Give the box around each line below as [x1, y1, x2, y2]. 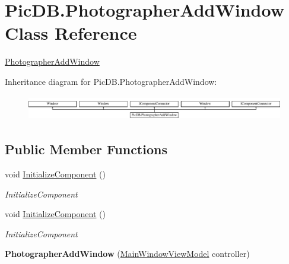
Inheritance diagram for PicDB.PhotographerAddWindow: [5, 75, 217, 87]
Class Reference [5, 21, 137, 45]
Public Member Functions [5, 140, 167, 158]
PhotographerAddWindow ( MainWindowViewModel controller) [5, 247, 250, 260]
